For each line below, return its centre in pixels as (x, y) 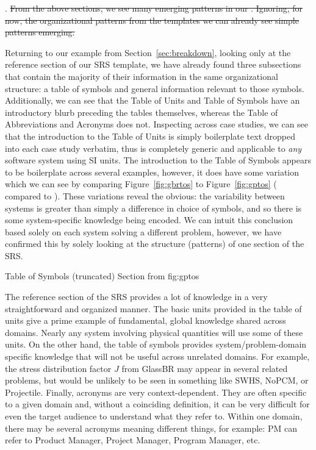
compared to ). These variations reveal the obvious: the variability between (145, 195)
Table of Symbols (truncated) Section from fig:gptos (102, 276)
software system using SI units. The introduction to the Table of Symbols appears (158, 160)
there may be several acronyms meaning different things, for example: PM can (151, 428)
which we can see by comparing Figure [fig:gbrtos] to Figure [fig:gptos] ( (141, 184)
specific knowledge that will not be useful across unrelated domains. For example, (157, 356)
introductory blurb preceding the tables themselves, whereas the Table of (142, 112)
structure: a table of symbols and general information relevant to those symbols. (155, 88)
